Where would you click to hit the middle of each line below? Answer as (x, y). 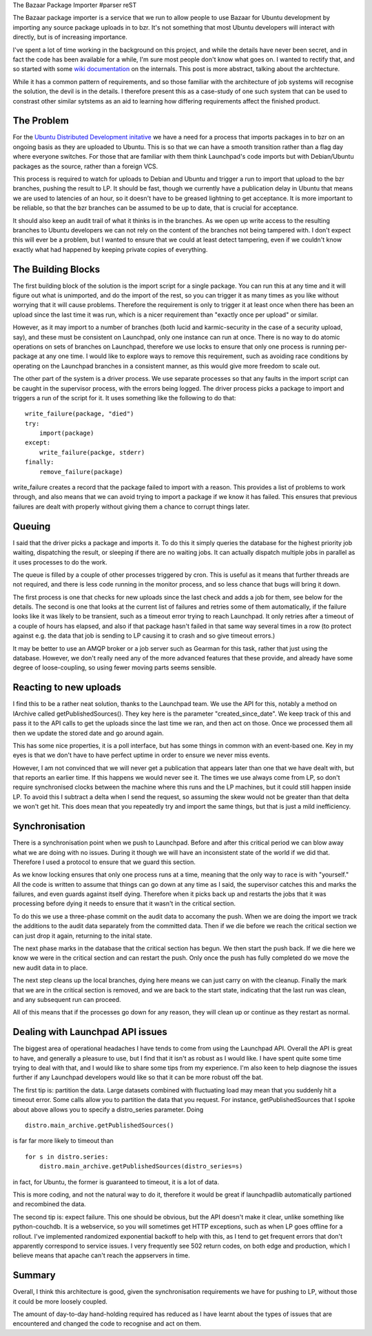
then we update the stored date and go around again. (89, 733)
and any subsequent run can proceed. (67, 1000)
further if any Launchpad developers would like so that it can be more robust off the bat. (138, 1077)
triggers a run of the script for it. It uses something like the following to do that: (124, 397)
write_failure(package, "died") (80, 414)
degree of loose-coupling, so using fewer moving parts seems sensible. (115, 668)
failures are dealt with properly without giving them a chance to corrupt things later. (131, 507)
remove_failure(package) (81, 472)
